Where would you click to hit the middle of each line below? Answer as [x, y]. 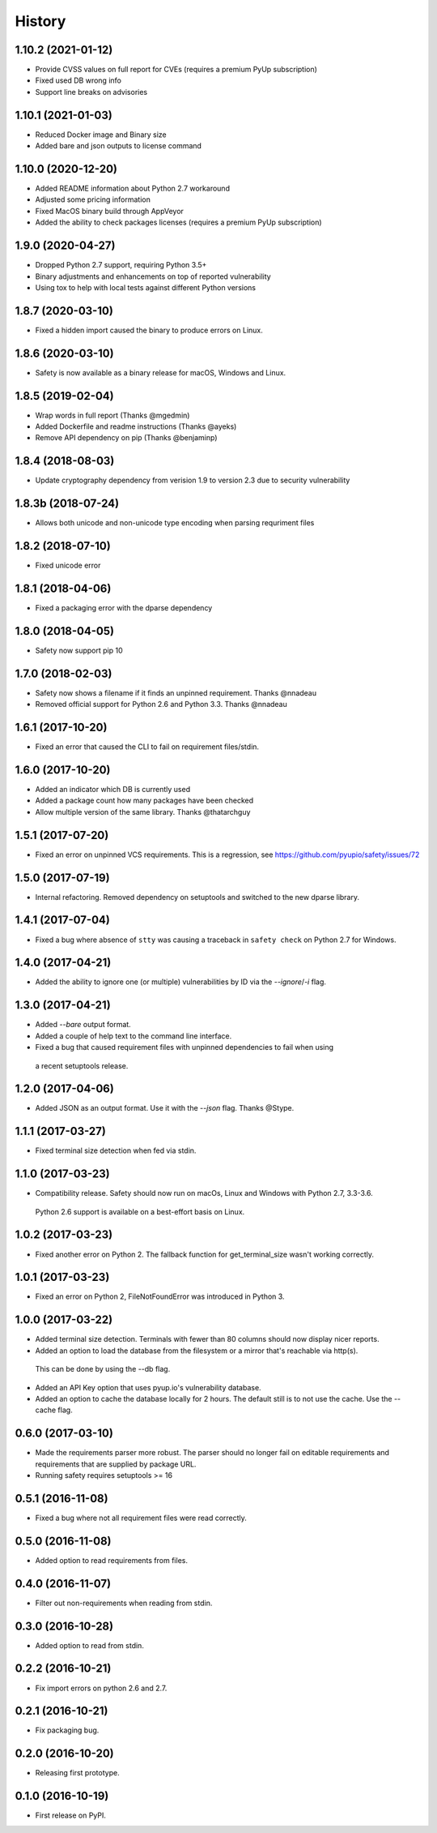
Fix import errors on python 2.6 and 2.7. [101, 1688]
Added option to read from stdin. [90, 1645]
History [40, 21]
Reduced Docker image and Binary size [101, 135]
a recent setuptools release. [82, 1065]
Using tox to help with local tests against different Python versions [146, 287]
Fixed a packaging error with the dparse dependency [124, 608]
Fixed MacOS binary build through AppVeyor [109, 211]
